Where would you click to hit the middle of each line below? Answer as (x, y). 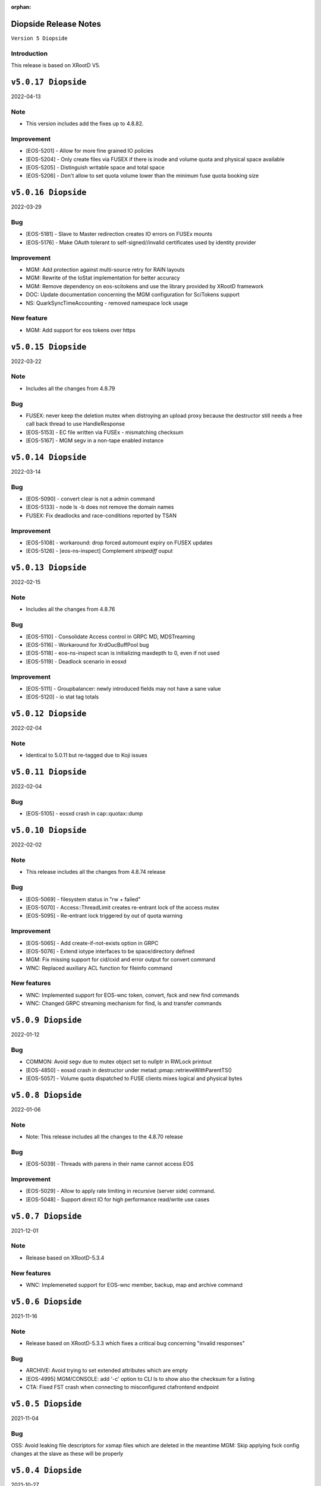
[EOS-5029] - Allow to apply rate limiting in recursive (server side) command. (121, 1191)
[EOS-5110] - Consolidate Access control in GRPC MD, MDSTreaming (111, 637)
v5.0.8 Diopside (46, 1095)
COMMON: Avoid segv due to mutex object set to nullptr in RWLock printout (119, 1062)
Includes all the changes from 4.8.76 (70, 609)
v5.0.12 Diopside (49, 714)
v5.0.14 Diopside (49, 457)
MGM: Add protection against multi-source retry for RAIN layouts (105, 269)
